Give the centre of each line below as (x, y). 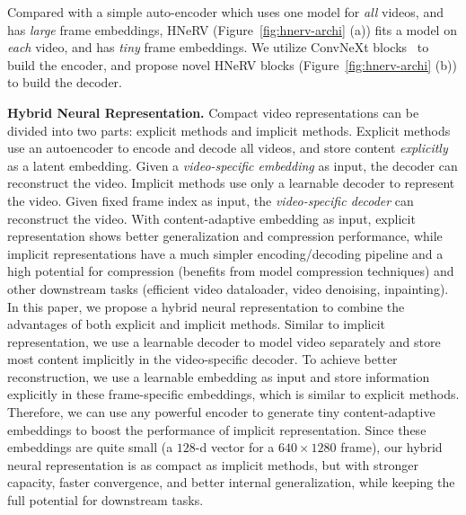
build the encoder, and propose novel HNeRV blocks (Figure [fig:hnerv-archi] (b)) (232, 64)
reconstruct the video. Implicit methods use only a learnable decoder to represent (231, 183)
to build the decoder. (65, 82)
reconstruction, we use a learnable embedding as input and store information (219, 376)
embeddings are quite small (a (90, 447)
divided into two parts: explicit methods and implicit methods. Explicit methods (229, 130)
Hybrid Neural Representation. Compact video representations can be (213, 112)
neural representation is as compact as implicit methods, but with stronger (213, 464)
